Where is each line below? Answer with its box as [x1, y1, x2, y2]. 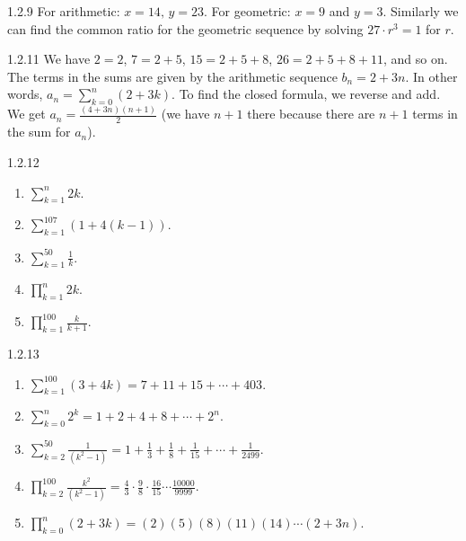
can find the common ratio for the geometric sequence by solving [7, 19, 364, 38]
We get [7, 104, 46, 123]
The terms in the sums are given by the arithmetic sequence [7, 67, 338, 85]
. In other [405, 67, 458, 85]
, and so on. [382, 49, 448, 68]
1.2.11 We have [7, 49, 91, 68]
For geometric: [211, 2, 291, 20]
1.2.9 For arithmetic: [7, 2, 120, 20]
